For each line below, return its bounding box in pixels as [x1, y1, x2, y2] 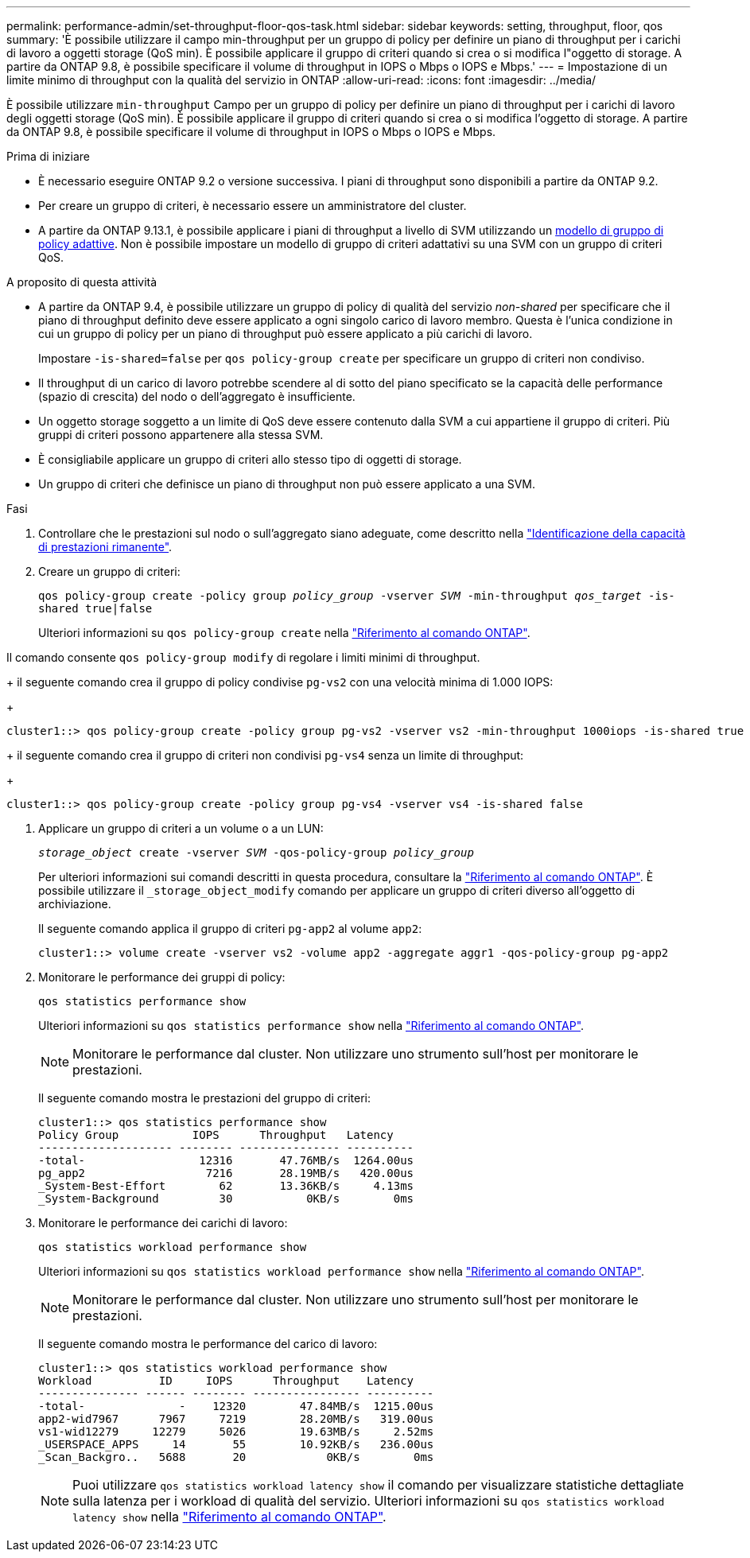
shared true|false [38, 602, 153, 615]
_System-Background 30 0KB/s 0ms [38, 1192, 414, 1205]
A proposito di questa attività [6, 275, 157, 289]
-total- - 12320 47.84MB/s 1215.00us [38, 1400, 434, 1412]
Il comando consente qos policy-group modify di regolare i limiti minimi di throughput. [6, 651, 480, 664]
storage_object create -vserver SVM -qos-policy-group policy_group [38, 846, 474, 859]
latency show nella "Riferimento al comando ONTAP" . [72, 1509, 387, 1525]
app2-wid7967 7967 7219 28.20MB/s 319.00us [38, 1412, 434, 1425]
